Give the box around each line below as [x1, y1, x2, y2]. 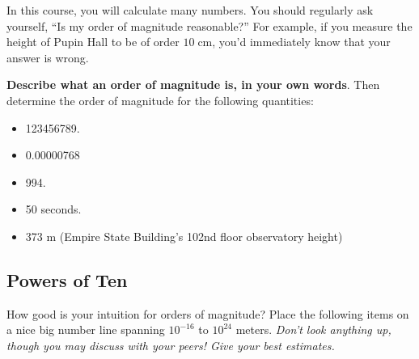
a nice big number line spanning [6, 321, 165, 338]
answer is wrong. [6, 49, 89, 65]
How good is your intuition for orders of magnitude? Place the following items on [6, 305, 409, 322]
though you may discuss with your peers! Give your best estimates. [6, 336, 335, 353]
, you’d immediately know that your [212, 33, 391, 50]
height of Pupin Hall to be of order [6, 33, 180, 50]
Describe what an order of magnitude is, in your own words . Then [6, 76, 380, 93]
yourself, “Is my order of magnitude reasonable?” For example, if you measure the [6, 17, 413, 34]
